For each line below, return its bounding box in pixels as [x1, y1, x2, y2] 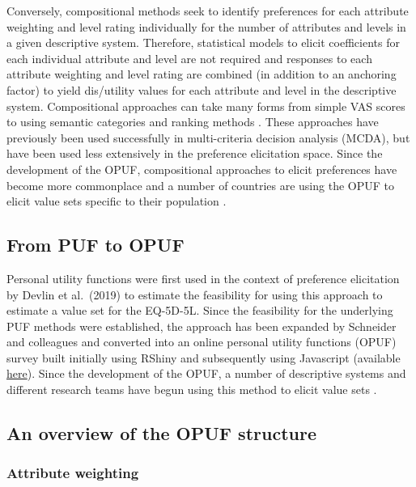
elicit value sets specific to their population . [6, 193, 227, 210]
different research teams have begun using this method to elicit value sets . [6, 381, 377, 398]
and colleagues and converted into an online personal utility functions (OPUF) [6, 333, 397, 350]
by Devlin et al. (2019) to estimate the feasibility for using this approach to [6, 286, 383, 303]
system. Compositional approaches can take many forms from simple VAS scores [6, 97, 405, 114]
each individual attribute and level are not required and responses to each [6, 49, 372, 66]
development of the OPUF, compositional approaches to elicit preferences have [6, 160, 397, 177]
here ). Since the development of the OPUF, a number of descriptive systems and [6, 365, 406, 382]
